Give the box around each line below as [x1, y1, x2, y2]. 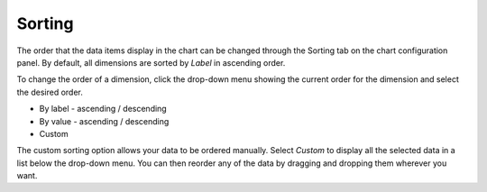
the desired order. [16, 87, 83, 97]
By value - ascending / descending [39, 115, 170, 126]
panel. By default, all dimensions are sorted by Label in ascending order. [16, 57, 286, 68]
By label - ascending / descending [39, 104, 167, 114]
